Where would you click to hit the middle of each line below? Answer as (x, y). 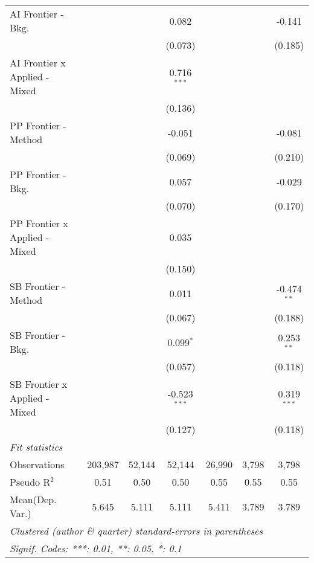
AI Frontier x (38, 63)
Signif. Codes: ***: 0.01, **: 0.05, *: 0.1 (96, 548)
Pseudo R (30, 482)
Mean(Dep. (33, 499)
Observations (37, 464)
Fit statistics (36, 447)
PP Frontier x (39, 223)
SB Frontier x (39, 384)
